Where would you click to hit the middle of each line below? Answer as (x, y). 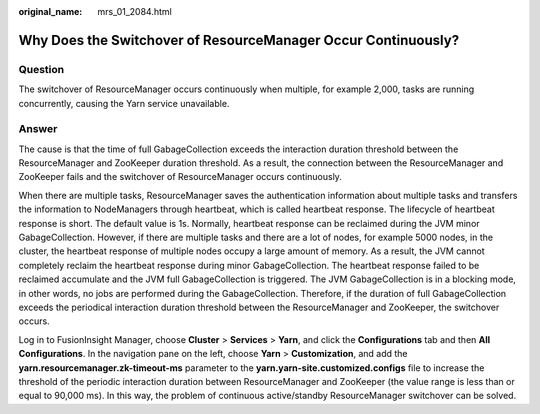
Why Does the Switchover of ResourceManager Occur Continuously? (239, 40)
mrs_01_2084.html (134, 11)
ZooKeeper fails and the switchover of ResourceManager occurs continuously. (180, 177)
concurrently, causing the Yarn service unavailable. (124, 103)
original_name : (50, 11)
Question (41, 69)
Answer (38, 129)
